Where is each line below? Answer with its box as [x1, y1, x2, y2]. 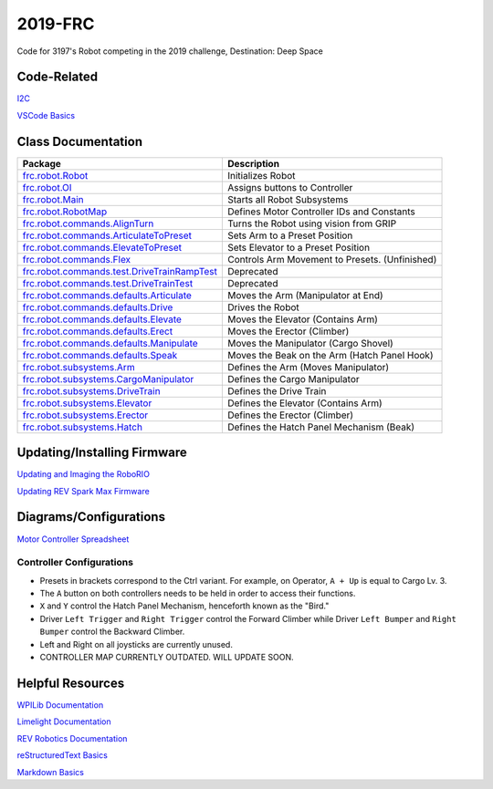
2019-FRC [16, 14, 95, 34]
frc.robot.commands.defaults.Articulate [22, 288, 192, 301]
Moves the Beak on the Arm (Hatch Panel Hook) [226, 348, 434, 361]
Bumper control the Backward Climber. [39, 626, 185, 638]
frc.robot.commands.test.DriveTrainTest [22, 276, 194, 289]
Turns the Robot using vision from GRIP [226, 217, 397, 230]
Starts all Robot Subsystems [226, 192, 349, 205]
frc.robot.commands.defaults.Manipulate [22, 337, 198, 349]
